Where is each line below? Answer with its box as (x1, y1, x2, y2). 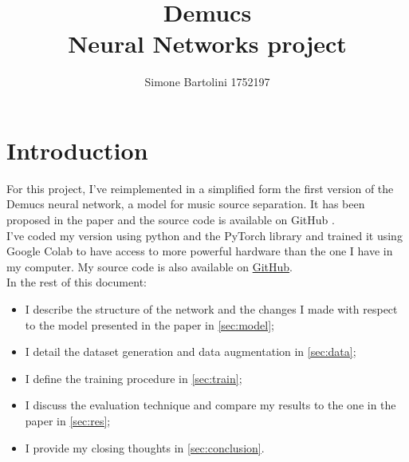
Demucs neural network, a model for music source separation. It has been (6, 195, 365, 212)
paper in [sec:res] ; (25, 412, 111, 428)
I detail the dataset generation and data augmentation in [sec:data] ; (25, 343, 356, 360)
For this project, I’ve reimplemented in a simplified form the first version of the (6, 180, 394, 196)
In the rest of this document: (6, 274, 147, 290)
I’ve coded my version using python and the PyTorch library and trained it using (6, 227, 403, 243)
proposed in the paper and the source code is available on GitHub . (6, 211, 335, 228)
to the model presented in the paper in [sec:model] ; (25, 316, 274, 333)
